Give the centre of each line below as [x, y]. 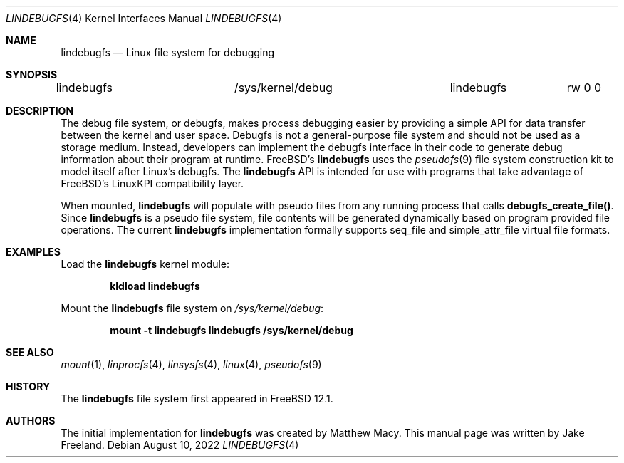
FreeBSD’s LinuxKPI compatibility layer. [152, 183]
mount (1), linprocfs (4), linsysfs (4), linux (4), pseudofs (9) [191, 364]
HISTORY [28, 386]
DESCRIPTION [40, 111]
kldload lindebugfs [155, 286]
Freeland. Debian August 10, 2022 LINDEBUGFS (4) [180, 445]
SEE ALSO [30, 352]
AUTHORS [31, 421]
